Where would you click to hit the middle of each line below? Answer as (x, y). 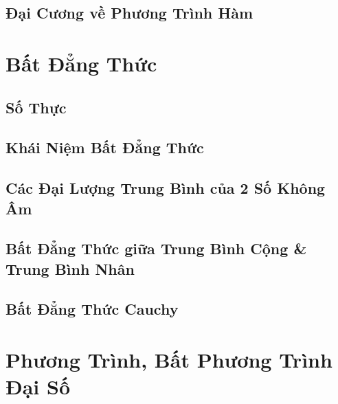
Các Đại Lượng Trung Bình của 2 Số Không (166, 188)
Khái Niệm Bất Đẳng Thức (105, 147)
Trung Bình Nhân (70, 268)
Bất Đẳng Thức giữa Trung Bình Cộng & (156, 248)
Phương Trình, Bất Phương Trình (169, 360)
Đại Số (38, 386)
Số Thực (36, 107)
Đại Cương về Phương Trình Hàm (129, 13)
